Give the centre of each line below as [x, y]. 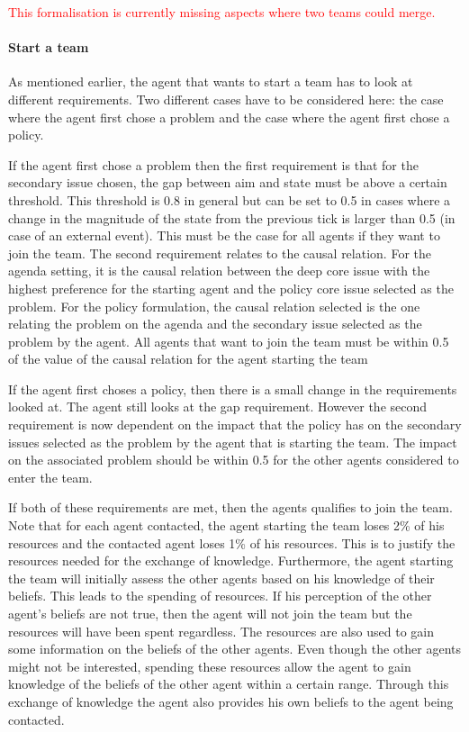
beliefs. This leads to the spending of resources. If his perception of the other [220, 596]
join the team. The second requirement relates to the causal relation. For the [220, 253]
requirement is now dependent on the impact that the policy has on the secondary [235, 425]
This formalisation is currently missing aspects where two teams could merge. [222, 12]
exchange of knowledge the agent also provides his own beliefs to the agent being [231, 701]
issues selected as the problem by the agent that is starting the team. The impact [233, 442]
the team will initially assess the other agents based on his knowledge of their [221, 578]
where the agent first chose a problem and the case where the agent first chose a [229, 117]
